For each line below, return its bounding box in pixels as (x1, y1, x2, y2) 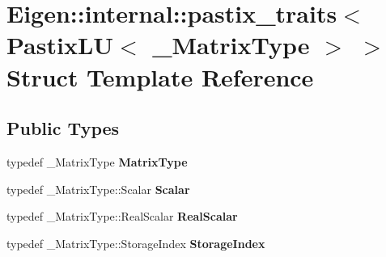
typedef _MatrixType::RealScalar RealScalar (6, 208, 238, 225)
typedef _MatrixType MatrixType (6, 153, 188, 170)
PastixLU (6, 28, 114, 61)
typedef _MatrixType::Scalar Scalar (6, 180, 190, 197)
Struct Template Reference (6, 60, 314, 93)
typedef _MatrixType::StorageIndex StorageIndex (6, 234, 265, 251)
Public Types (6, 116, 120, 141)
